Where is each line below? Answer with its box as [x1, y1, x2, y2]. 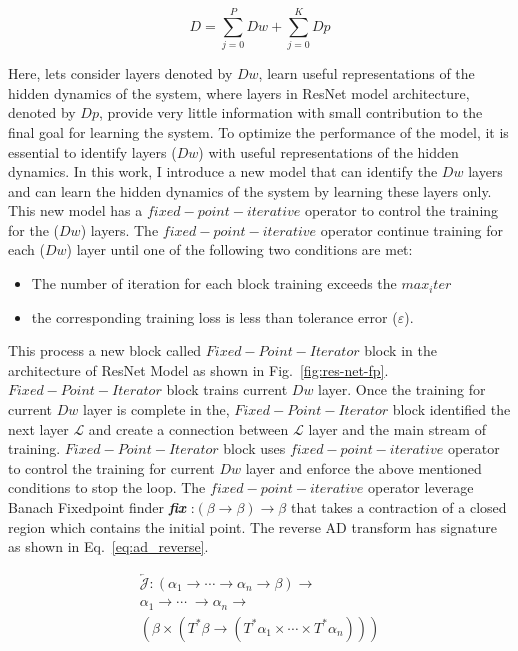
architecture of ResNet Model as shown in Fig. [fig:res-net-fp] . [8, 359, 389, 380]
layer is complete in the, [82, 399, 230, 420]
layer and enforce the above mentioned [245, 457, 482, 478]
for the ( [8, 219, 59, 240]
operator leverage [368, 477, 474, 498]
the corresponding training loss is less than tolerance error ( [31, 306, 398, 327]
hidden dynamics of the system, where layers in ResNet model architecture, [8, 82, 470, 103]
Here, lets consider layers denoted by [8, 63, 233, 84]
